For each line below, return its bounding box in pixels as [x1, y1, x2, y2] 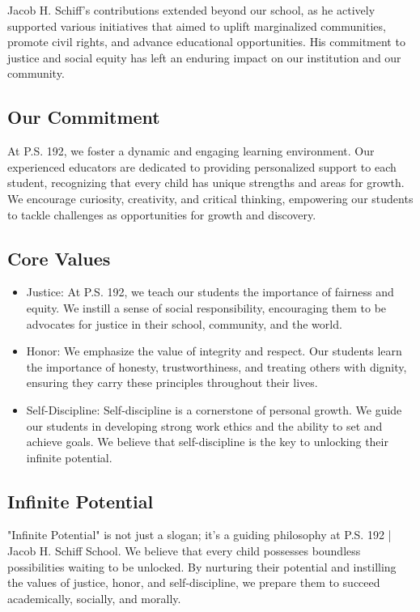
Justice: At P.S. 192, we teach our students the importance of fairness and [26, 283, 394, 300]
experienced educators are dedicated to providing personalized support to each [7, 158, 397, 175]
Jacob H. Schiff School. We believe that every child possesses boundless [7, 542, 361, 559]
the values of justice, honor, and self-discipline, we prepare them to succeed [7, 574, 380, 591]
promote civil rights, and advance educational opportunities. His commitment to [7, 33, 405, 50]
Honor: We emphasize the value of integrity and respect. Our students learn [26, 342, 402, 359]
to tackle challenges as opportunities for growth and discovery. [7, 206, 316, 223]
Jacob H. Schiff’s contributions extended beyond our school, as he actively [7, 2, 375, 18]
